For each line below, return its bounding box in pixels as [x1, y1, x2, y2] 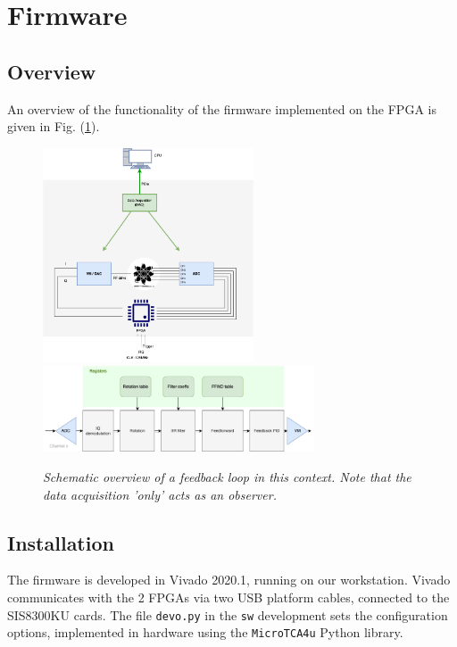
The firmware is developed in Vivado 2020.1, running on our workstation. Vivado [7, 570, 451, 589]
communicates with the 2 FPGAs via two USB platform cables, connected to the [7, 587, 450, 606]
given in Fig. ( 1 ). [7, 117, 100, 136]
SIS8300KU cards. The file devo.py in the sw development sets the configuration [7, 605, 448, 624]
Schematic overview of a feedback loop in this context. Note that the [43, 467, 411, 485]
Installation [7, 528, 114, 556]
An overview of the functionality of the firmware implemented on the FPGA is [7, 99, 436, 118]
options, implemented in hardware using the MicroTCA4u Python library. [7, 623, 403, 642]
